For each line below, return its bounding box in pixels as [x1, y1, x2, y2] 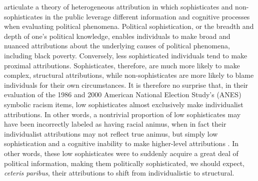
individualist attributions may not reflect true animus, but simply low [4, 128, 218, 139]
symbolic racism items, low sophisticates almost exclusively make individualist [4, 99, 243, 109]
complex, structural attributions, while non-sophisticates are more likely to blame [4, 70, 254, 80]
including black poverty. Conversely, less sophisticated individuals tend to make [4, 50, 247, 60]
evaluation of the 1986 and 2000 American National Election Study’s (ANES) [4, 89, 241, 100]
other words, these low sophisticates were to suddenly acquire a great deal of [4, 148, 238, 158]
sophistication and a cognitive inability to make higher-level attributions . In [4, 138, 238, 149]
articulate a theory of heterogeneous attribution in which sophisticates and [4, 1, 233, 11]
